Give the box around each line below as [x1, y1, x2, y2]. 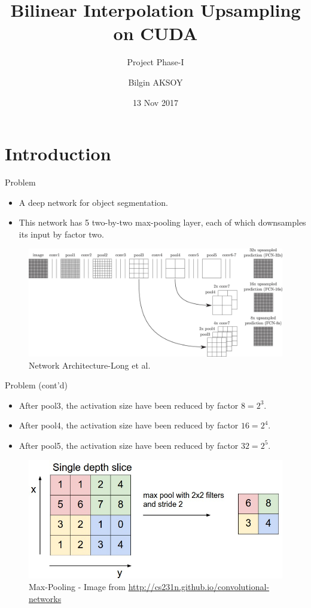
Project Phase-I [127, 56, 184, 68]
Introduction [5, 141, 111, 166]
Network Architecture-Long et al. [29, 358, 151, 371]
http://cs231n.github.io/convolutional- [128, 580, 270, 593]
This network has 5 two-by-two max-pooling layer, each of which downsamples [19, 216, 306, 229]
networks [29, 592, 62, 604]
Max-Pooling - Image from [29, 580, 126, 593]
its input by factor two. [19, 227, 104, 240]
